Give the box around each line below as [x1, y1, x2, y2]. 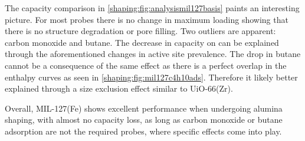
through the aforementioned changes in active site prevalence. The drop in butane [5, 48, 301, 60]
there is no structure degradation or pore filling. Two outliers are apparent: [5, 25, 276, 37]
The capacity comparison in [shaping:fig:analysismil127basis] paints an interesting [5, 2, 300, 14]
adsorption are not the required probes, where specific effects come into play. [5, 125, 282, 137]
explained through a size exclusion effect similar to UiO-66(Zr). [5, 82, 233, 95]
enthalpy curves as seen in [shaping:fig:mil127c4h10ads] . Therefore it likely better [5, 70, 298, 83]
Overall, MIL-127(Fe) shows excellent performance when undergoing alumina [5, 102, 283, 114]
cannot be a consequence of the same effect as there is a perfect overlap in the [5, 59, 287, 71]
